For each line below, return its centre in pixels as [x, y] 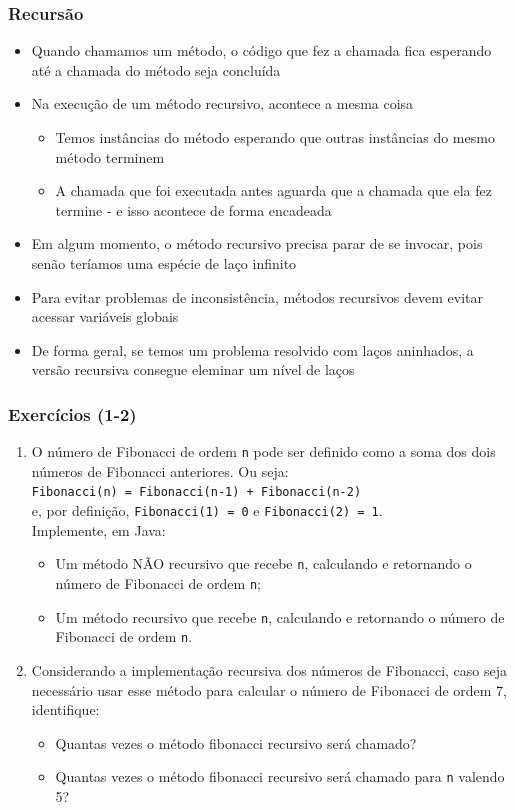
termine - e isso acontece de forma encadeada [193, 209]
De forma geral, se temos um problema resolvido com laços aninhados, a [252, 349]
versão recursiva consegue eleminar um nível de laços [193, 369]
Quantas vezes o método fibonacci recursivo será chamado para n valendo [280, 776]
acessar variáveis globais [105, 316]
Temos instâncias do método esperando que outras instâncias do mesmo [275, 137]
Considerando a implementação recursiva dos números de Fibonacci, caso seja [269, 669]
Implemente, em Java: [98, 529]
